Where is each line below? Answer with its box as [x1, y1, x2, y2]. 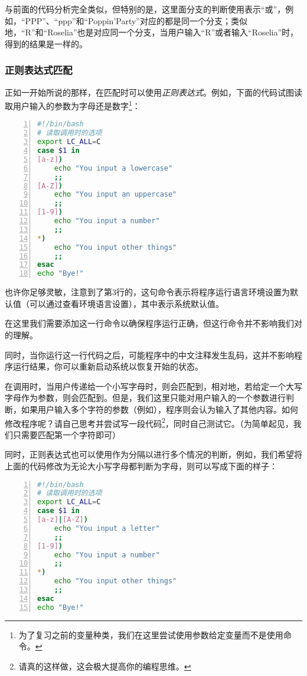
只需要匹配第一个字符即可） [12, 428, 120, 440]
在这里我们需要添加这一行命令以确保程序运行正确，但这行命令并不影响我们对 [5, 317, 302, 329]
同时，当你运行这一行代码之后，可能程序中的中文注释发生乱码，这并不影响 [5, 348, 294, 361]
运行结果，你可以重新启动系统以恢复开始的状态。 [12, 360, 203, 373]
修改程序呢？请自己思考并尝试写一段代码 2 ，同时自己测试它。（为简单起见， [5, 415, 293, 429]
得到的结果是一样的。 [5, 37, 87, 50]
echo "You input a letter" [54, 524, 160, 533]
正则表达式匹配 [5, 63, 73, 77]
